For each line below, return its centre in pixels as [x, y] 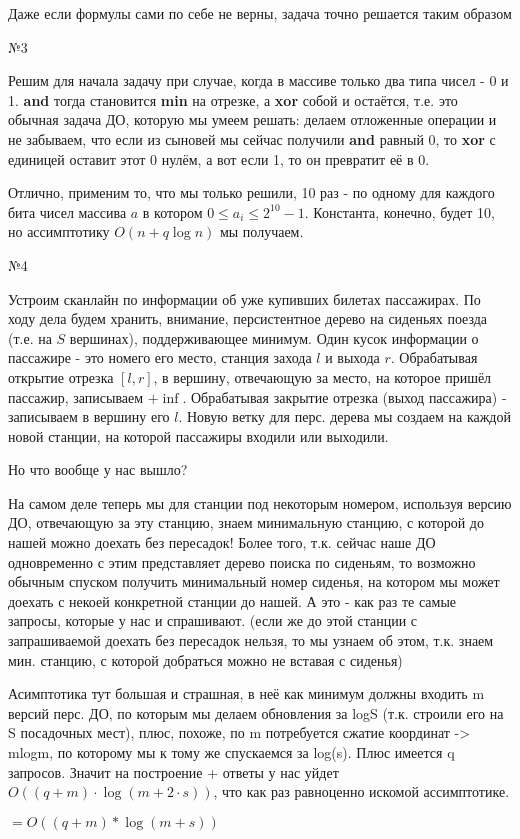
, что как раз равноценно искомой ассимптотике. [361, 791]
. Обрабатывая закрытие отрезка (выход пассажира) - [344, 396]
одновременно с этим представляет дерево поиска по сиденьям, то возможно [242, 561]
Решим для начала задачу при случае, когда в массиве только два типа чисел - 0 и [258, 80]
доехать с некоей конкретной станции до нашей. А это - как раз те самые [232, 600]
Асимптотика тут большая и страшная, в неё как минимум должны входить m [246, 693]
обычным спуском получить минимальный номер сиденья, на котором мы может [254, 581]
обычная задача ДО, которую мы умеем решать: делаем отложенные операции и [252, 119]
